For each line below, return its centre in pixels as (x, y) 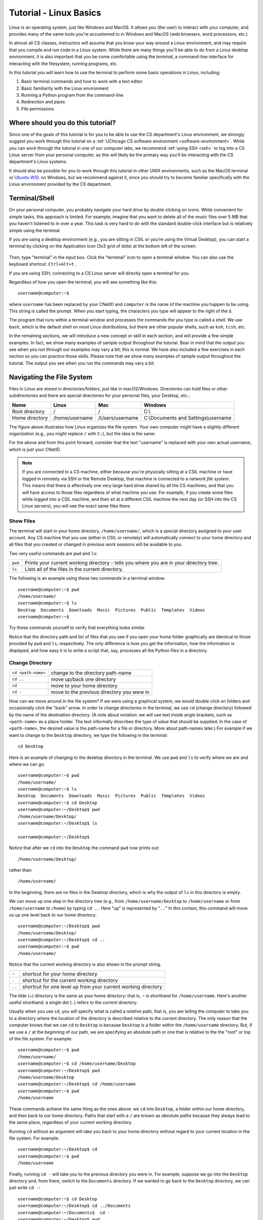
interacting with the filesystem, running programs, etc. (63, 63)
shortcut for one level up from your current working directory (92, 987)
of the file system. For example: (41, 1039)
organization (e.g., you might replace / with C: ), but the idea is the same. (82, 433)
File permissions (38, 109)
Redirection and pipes (43, 102)
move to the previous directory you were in (100, 692)
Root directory (28, 411)
